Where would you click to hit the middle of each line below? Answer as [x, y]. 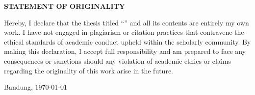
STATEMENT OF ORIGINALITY [65, 6]
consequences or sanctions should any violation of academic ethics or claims [117, 60]
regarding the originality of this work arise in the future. [89, 70]
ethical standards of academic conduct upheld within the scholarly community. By [127, 41]
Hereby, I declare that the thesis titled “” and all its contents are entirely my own [127, 22]
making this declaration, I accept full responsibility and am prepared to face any [125, 51]
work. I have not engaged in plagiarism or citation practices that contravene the [124, 32]
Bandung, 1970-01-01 [36, 87]
